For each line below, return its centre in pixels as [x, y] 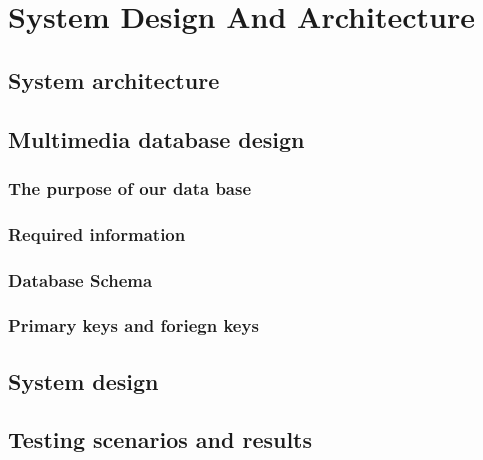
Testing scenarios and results [160, 439]
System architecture [114, 79]
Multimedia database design [156, 138]
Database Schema [80, 279]
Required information [97, 233]
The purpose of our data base [130, 187]
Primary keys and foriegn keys [133, 325]
